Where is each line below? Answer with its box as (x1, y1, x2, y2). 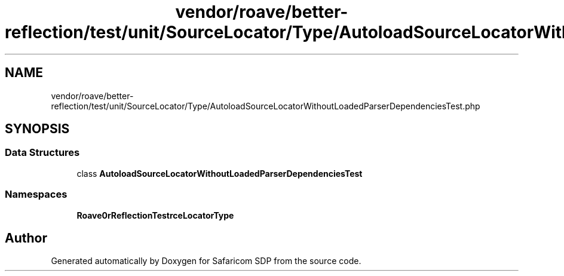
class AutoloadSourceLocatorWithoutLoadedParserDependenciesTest (76, 168, 363, 179)
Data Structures (5, 146, 80, 159)
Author (5, 230, 47, 246)
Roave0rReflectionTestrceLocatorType (76, 210, 234, 220)
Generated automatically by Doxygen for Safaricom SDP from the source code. (51, 256, 361, 266)
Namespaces (5, 188, 68, 201)
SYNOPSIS (5, 121, 70, 137)
